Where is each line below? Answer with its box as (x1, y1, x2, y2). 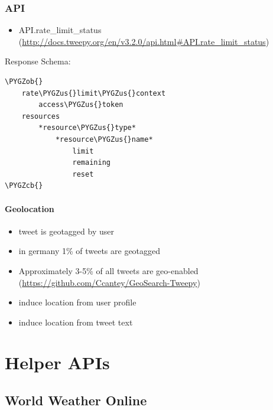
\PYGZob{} (5, 77, 43, 86)
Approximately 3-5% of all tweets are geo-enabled (18, 264, 199, 276)
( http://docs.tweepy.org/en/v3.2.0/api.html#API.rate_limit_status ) (18, 35, 269, 47)
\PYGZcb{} (5, 181, 43, 190)
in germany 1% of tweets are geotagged (18, 245, 161, 257)
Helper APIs (5, 350, 110, 375)
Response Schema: (5, 55, 71, 67)
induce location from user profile (18, 296, 136, 308)
